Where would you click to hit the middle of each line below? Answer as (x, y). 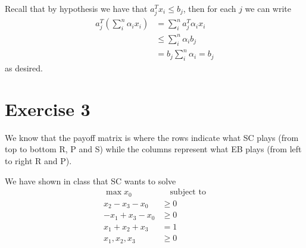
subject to (188, 192)
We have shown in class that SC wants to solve (90, 180)
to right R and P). (38, 160)
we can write (268, 8)
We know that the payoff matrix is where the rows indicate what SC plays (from (152, 137)
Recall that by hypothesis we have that (76, 8)
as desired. (24, 68)
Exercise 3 (48, 109)
